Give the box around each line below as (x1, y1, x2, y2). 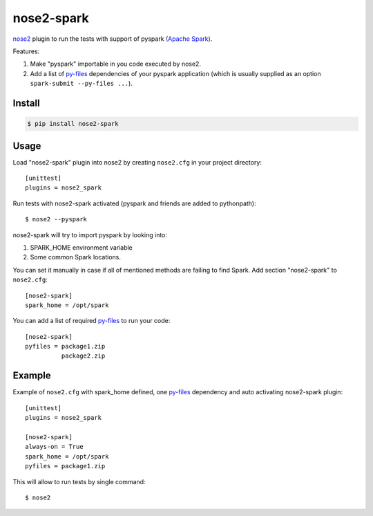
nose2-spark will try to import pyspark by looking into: (12, 230, 168, 239)
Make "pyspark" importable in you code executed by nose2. (30, 59, 202, 68)
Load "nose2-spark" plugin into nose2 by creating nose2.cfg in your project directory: (12, 158, 262, 166)
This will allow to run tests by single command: (12, 477, 146, 486)
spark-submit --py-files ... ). (30, 80, 133, 88)
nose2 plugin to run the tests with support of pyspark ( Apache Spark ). (12, 35, 213, 43)
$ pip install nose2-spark (27, 120, 119, 128)
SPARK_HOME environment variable (30, 243, 133, 252)
